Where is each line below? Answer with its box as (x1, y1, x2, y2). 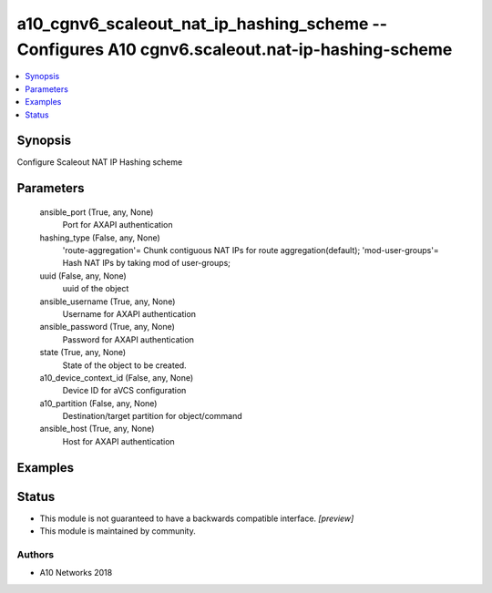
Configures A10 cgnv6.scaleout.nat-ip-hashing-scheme (16, 39, 453, 59)
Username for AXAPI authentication (62, 308, 196, 319)
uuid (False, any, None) (39, 270, 127, 281)
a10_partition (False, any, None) (39, 397, 158, 409)
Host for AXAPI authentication (62, 435, 175, 446)
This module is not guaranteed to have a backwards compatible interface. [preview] (39, 513, 354, 524)
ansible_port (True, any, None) (39, 206, 154, 218)
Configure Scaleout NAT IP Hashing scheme (16, 157, 183, 168)
